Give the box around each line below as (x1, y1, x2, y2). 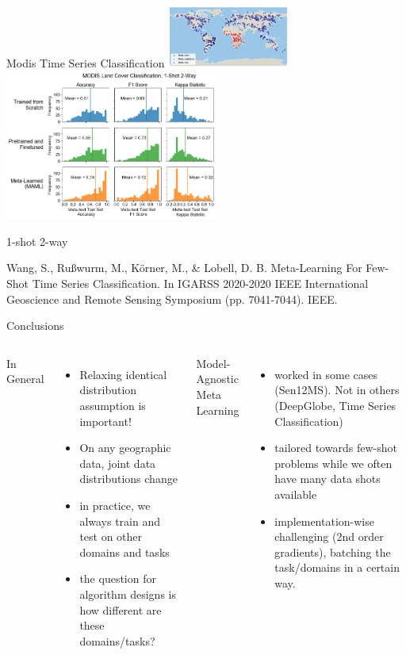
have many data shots (274, 470, 381, 487)
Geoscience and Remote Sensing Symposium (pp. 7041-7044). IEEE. (6, 290, 338, 307)
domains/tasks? (79, 632, 155, 649)
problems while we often (274, 454, 393, 471)
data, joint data (79, 454, 156, 471)
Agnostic (196, 370, 239, 387)
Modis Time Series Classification (6, 55, 165, 71)
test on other (79, 528, 143, 545)
